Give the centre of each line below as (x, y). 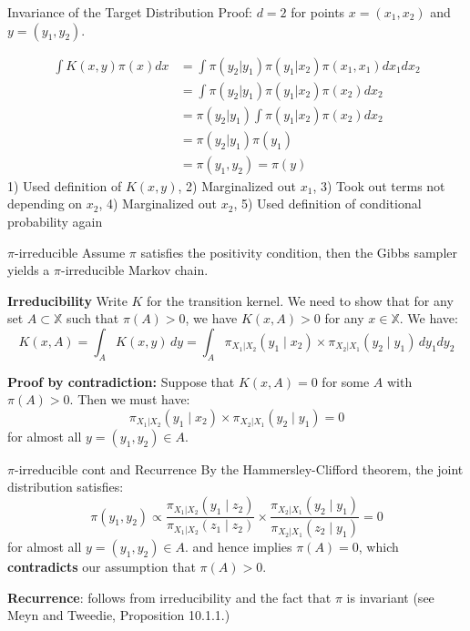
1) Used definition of (65, 185)
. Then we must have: (130, 399)
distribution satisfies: (66, 487)
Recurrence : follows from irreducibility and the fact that (169, 597)
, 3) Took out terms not (379, 185)
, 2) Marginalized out (237, 185)
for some (346, 381)
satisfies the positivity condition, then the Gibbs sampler (299, 252)
